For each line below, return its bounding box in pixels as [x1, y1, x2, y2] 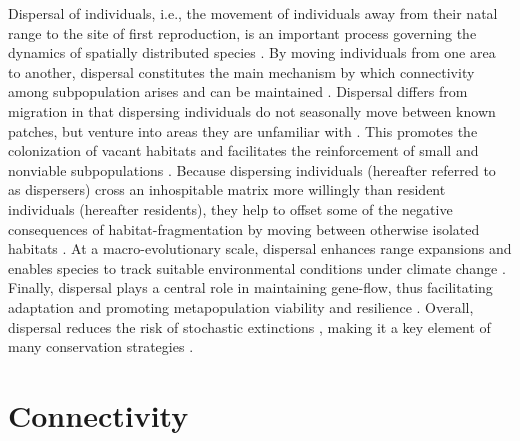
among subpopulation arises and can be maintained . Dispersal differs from [8, 81, 468, 102]
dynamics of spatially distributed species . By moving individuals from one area [8, 42, 496, 63]
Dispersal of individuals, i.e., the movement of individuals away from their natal [8, 3, 498, 23]
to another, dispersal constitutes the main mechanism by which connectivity [8, 61, 475, 82]
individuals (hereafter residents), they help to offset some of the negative [8, 198, 453, 219]
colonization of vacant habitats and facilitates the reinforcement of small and [8, 140, 479, 161]
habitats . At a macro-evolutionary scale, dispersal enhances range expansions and [8, 238, 512, 259]
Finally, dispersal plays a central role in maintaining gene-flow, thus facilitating [8, 277, 493, 298]
